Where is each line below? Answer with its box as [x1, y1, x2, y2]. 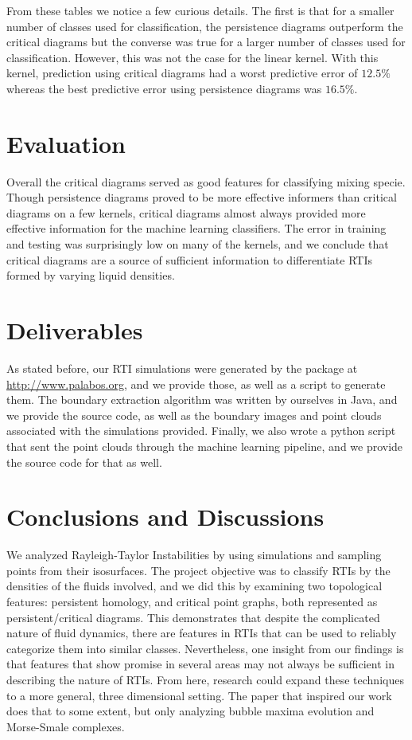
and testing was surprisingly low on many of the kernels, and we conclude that [6, 236, 389, 253]
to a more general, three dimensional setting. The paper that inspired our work [6, 687, 392, 703]
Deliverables [6, 314, 143, 347]
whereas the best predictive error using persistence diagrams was [6, 80, 322, 96]
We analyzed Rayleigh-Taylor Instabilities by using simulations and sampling [6, 546, 382, 563]
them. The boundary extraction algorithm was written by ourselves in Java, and [6, 391, 398, 408]
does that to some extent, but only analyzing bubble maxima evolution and [6, 703, 375, 719]
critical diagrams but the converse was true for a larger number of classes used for [6, 33, 406, 50]
